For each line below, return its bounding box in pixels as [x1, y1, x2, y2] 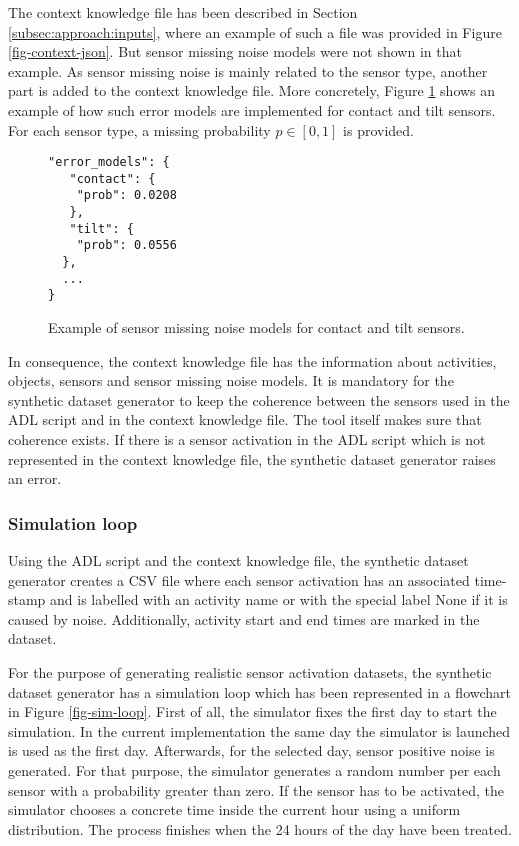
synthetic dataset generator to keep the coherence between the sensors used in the [8, 389, 510, 410]
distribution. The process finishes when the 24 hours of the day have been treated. [8, 818, 512, 839]
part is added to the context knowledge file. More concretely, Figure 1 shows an [8, 80, 496, 101]
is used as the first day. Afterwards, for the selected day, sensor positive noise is [8, 740, 495, 761]
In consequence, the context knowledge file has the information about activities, [8, 350, 497, 371]
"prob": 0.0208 [76, 188, 177, 203]
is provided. [343, 119, 415, 140]
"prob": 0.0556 [76, 238, 177, 253]
